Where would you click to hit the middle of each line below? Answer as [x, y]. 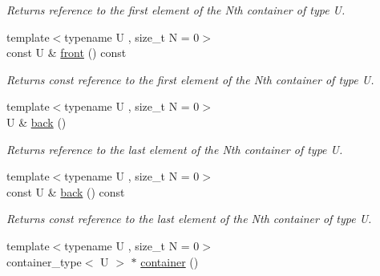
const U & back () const [66, 191]
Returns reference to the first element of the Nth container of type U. [176, 10]
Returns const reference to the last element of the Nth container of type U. [189, 219]
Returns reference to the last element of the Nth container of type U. [175, 149]
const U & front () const [67, 53]
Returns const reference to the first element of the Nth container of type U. [190, 79]
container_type [44, 261]
